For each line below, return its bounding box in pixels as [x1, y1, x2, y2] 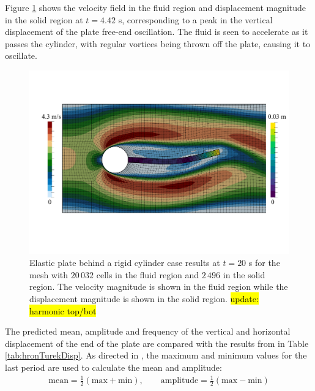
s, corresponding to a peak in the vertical [118, 13, 273, 26]
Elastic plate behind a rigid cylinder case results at [29, 256, 220, 269]
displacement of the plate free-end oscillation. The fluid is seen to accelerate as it [5, 25, 308, 38]
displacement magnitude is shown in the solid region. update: [29, 292, 259, 305]
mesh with [29, 268, 69, 281]
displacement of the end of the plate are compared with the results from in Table [5, 336, 309, 349]
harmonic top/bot [29, 304, 97, 317]
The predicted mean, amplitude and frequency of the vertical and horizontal [5, 325, 291, 338]
